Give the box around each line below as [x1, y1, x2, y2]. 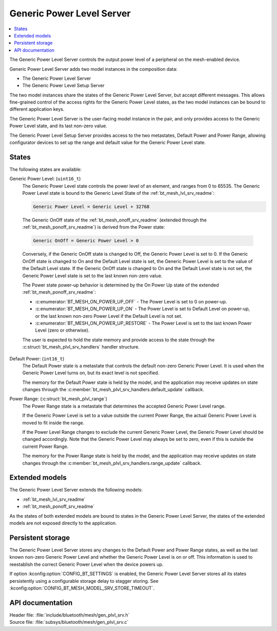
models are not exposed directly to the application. [9, 520, 117, 526]
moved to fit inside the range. [22, 419, 85, 425]
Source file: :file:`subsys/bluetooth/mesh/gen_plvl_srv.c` [9, 619, 129, 625]
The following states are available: [9, 166, 82, 172]
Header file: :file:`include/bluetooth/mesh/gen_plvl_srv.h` [9, 612, 130, 618]
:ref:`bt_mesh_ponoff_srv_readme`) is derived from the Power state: [22, 224, 165, 230]
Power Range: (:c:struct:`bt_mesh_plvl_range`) [9, 396, 108, 402]
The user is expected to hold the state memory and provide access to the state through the [22, 336, 215, 343]
